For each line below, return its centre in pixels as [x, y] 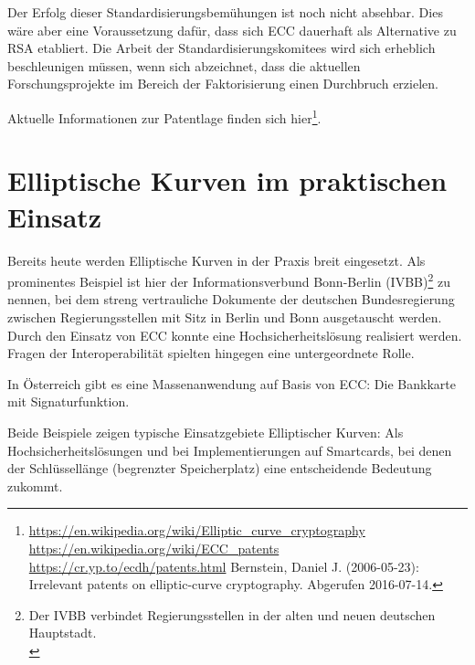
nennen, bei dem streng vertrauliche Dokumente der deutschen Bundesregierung [231, 299]
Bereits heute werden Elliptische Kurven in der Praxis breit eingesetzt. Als [216, 260]
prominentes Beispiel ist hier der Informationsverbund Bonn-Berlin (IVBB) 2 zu [229, 280]
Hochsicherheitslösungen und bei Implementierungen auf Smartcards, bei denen [230, 450]
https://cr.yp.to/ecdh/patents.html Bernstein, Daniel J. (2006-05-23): [224, 566]
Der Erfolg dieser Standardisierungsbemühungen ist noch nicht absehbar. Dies [225, 12]
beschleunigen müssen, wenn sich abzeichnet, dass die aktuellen [184, 65]
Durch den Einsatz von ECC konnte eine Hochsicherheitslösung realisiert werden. [235, 335]
